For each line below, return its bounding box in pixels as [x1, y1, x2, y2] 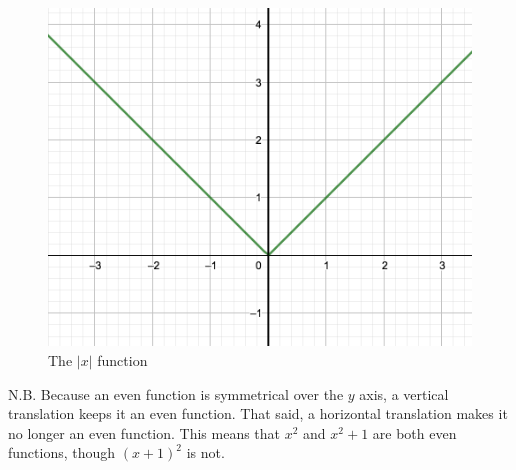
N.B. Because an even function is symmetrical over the [8, 383, 344, 404]
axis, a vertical [359, 383, 449, 404]
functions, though [8, 442, 116, 463]
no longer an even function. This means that [8, 422, 281, 443]
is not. [186, 442, 225, 463]
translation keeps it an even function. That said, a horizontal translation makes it [8, 403, 508, 424]
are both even [372, 422, 457, 443]
